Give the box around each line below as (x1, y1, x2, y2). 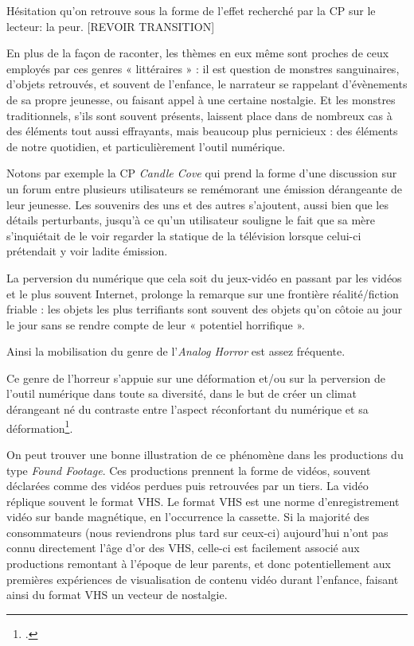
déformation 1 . (6, 417, 73, 436)
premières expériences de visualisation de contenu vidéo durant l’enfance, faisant (6, 570, 399, 587)
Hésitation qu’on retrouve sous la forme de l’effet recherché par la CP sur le (6, 2, 376, 18)
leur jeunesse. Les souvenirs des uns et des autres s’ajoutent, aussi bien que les (6, 196, 389, 212)
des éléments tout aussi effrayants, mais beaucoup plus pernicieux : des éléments (6, 123, 398, 139)
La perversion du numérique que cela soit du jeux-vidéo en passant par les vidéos (6, 269, 402, 286)
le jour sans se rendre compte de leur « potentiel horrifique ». (6, 316, 305, 333)
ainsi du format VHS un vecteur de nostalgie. (6, 586, 228, 603)
